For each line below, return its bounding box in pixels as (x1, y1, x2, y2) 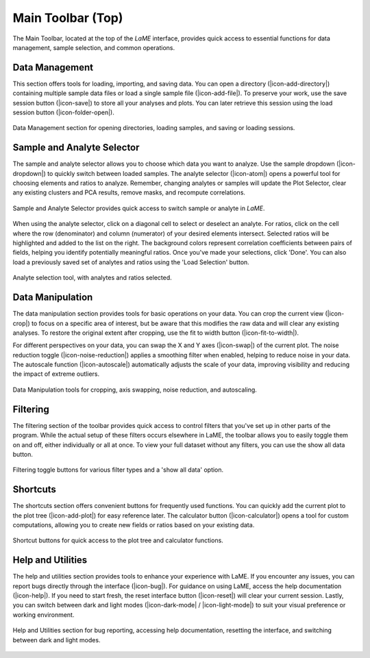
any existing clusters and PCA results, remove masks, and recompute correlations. (12, 188, 246, 197)
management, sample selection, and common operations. (12, 43, 175, 51)
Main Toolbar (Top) (12, 10, 123, 25)
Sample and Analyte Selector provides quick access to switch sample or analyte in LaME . (12, 204, 265, 212)
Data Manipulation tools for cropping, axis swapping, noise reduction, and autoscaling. (12, 385, 257, 394)
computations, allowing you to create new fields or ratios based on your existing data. (12, 521, 255, 529)
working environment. (12, 610, 75, 619)
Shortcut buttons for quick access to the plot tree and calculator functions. (12, 536, 224, 544)
